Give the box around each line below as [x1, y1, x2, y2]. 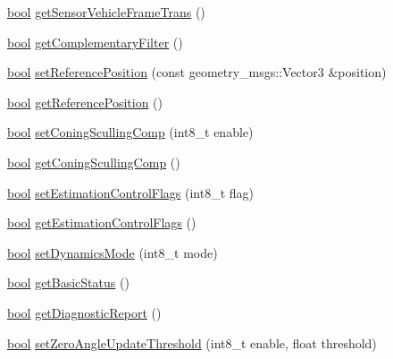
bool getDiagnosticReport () [7, 303, 162, 321]
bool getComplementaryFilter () [7, 32, 183, 51]
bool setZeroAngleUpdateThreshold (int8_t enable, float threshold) [7, 333, 377, 352]
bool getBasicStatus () [7, 273, 130, 292]
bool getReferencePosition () [7, 92, 163, 111]
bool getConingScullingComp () [7, 152, 180, 171]
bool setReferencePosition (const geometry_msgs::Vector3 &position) [7, 63, 387, 81]
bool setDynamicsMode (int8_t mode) [7, 243, 218, 261]
